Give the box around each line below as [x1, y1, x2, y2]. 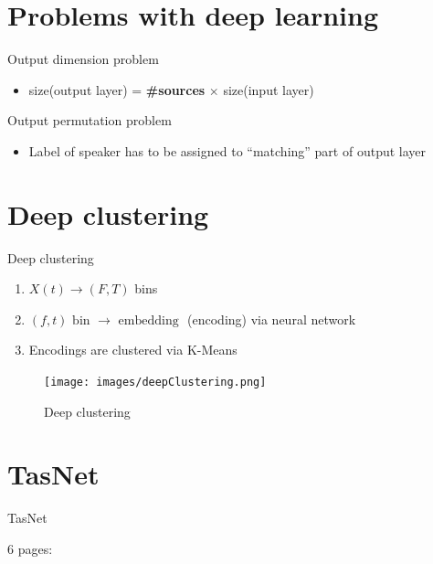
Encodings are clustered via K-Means [28, 340, 238, 359]
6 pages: [7, 538, 53, 558]
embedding [118, 314, 179, 327]
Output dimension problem [7, 49, 159, 69]
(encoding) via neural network [187, 309, 356, 328]
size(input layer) [223, 80, 314, 99]
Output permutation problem [7, 111, 172, 130]
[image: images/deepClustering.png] [44, 376, 267, 388]
